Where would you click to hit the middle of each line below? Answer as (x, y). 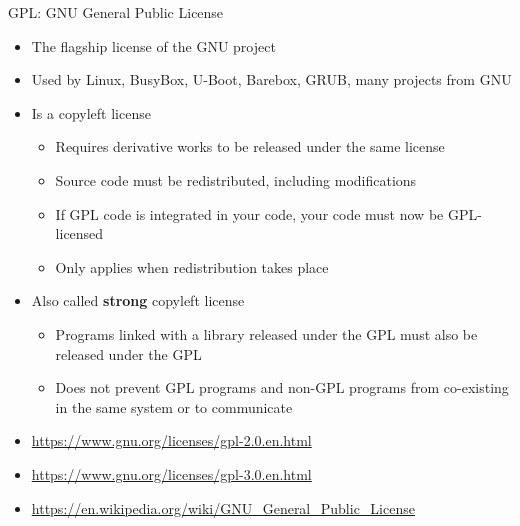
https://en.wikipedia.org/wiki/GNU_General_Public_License (223, 507)
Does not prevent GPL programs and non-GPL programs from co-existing (282, 387)
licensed (79, 233)
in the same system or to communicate (174, 406)
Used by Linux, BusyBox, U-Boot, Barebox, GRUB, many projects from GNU (271, 79)
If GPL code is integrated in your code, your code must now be (249, 213)
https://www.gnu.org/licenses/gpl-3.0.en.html (171, 473)
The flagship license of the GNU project (153, 45)
